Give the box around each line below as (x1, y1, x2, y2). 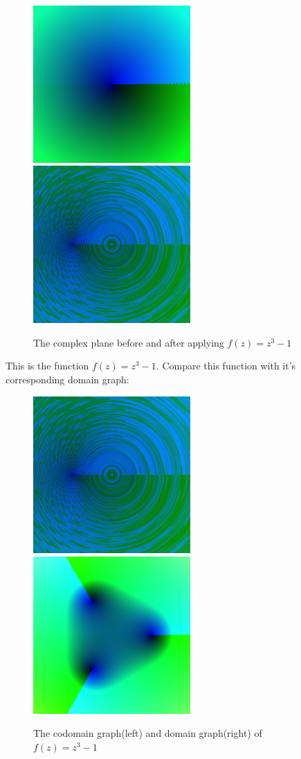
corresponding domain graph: (6, 372, 129, 386)
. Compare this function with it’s (156, 358, 296, 373)
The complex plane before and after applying (33, 335, 224, 349)
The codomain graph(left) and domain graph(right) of (33, 726, 262, 740)
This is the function (6, 358, 89, 373)
